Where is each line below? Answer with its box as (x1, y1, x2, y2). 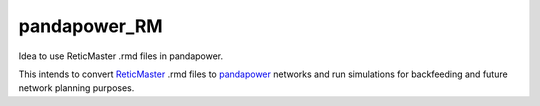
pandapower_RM (18, 15, 164, 37)
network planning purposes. (18, 82, 135, 94)
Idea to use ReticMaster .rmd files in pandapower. (18, 50, 224, 62)
